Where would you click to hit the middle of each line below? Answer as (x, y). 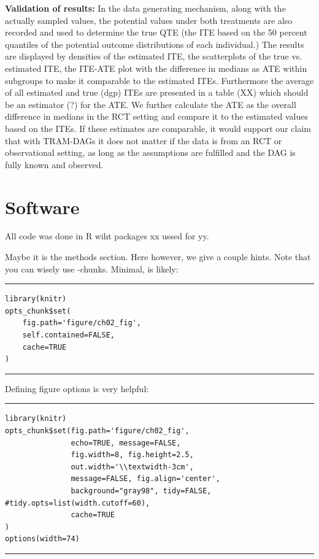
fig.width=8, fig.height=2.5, (132, 455)
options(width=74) (42, 539)
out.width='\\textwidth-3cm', (132, 467)
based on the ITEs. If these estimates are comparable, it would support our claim (158, 128)
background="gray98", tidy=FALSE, (141, 491)
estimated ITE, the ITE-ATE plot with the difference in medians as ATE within (156, 68)
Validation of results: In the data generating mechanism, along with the (145, 8)
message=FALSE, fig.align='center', (145, 479)
